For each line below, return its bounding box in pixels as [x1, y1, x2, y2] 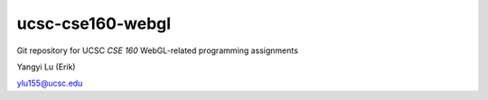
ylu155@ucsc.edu [16, 77, 83, 89]
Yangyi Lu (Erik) [16, 61, 76, 72]
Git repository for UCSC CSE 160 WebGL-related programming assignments [16, 45, 298, 56]
